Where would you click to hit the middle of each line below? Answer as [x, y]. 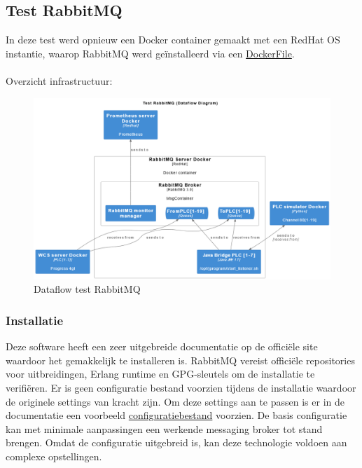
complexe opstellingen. [54, 456]
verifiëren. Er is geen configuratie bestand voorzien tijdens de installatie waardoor [181, 387]
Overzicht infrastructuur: [59, 80]
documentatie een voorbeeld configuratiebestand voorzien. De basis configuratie [176, 415]
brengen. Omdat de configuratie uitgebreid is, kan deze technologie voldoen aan [176, 442]
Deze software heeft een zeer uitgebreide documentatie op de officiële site [162, 346]
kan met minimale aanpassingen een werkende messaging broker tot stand [164, 428]
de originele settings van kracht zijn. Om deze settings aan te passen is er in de [175, 401]
